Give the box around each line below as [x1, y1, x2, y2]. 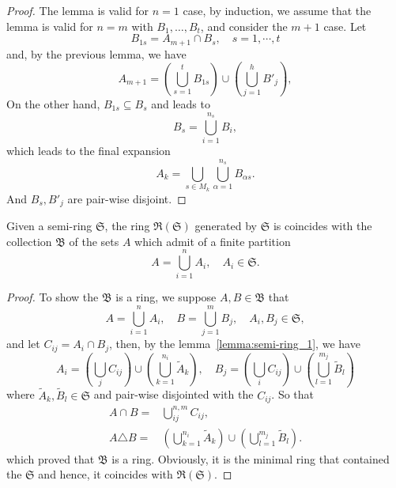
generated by [194, 218, 257, 234]
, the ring [104, 218, 150, 234]
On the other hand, [6, 95, 100, 112]
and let [6, 335, 40, 352]
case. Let [323, 17, 367, 34]
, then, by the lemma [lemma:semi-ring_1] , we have [109, 335, 360, 352]
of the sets [69, 233, 119, 249]
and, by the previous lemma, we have [6, 45, 187, 62]
